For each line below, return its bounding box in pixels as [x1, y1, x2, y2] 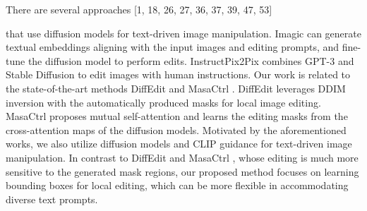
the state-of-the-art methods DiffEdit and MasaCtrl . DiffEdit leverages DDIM [6, 80, 346, 95]
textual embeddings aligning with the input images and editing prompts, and [6, 40, 339, 54]
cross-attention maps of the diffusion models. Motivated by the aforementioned [6, 122, 347, 137]
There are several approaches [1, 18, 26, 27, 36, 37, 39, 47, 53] [6, 2, 272, 16]
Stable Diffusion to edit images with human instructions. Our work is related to [6, 67, 351, 82]
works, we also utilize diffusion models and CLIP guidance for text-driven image [6, 136, 352, 151]
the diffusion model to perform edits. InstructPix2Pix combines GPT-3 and [28, 53, 354, 68]
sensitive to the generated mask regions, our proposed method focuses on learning [6, 164, 359, 179]
